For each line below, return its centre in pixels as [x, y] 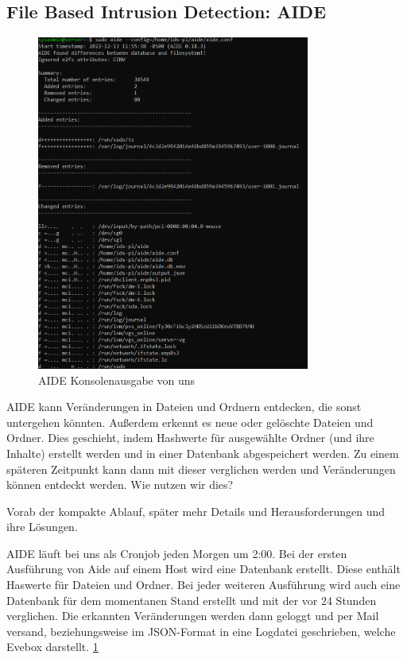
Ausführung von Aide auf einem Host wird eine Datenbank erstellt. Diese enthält [203, 569]
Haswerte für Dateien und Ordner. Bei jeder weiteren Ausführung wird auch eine [203, 585]
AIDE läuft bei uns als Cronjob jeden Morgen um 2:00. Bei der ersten [177, 553]
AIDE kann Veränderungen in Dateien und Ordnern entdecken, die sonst [184, 407]
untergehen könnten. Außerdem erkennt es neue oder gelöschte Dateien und [190, 422]
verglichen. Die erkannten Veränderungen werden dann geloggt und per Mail [193, 616]
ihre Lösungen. [42, 527]
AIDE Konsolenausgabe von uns [117, 380]
